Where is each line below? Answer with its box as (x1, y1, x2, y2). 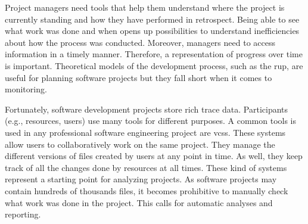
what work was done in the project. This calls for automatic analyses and (5, 196, 273, 209)
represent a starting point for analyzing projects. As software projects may (5, 173, 277, 185)
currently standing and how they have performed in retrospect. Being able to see (5, 13, 300, 25)
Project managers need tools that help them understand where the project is (5, 1, 285, 13)
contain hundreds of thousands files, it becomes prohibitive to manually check (5, 184, 288, 197)
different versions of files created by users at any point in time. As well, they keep (5, 150, 303, 162)
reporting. (5, 208, 41, 220)
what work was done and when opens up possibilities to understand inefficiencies (5, 24, 300, 37)
